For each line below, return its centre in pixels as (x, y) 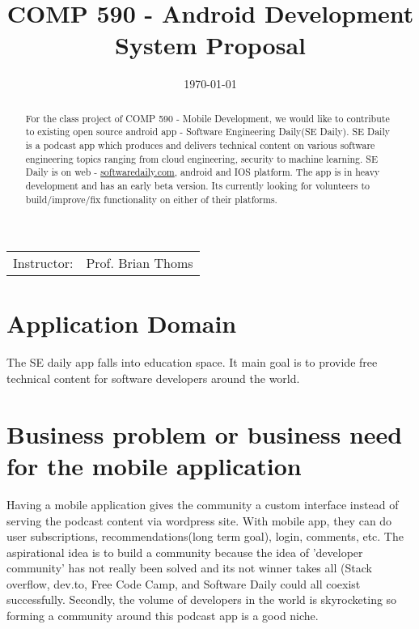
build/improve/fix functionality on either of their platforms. (151, 199)
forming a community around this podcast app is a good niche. (163, 616)
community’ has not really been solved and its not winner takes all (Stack (189, 568)
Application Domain (122, 323)
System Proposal (210, 45)
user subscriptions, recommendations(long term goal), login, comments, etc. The (205, 536)
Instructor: (43, 263)
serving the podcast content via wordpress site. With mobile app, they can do (199, 520)
